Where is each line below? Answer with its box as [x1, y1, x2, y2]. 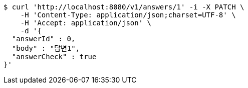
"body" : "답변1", [12, 44, 80, 52]
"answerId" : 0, [12, 35, 76, 43]
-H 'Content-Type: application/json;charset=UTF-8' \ [20, 11, 236, 19]
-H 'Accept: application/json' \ [20, 19, 152, 27]
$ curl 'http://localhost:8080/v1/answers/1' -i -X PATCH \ [4, 3, 244, 11]
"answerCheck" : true [12, 53, 97, 61]
